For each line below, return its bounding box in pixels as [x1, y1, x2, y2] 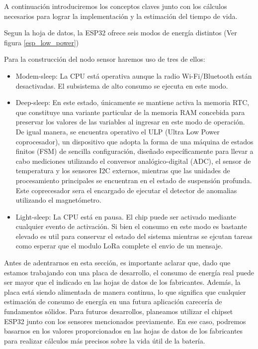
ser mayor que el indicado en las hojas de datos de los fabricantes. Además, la [4, 277, 241, 287]
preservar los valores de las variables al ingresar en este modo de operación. [15, 116, 245, 127]
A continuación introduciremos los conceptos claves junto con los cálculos [4, 1, 227, 11]
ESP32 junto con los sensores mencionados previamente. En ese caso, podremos [4, 316, 246, 326]
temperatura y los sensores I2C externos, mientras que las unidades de [15, 165, 230, 176]
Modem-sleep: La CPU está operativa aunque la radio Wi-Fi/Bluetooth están [15, 70, 252, 81]
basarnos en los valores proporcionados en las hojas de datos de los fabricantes [4, 326, 243, 336]
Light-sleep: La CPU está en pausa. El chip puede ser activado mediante [15, 211, 237, 222]
